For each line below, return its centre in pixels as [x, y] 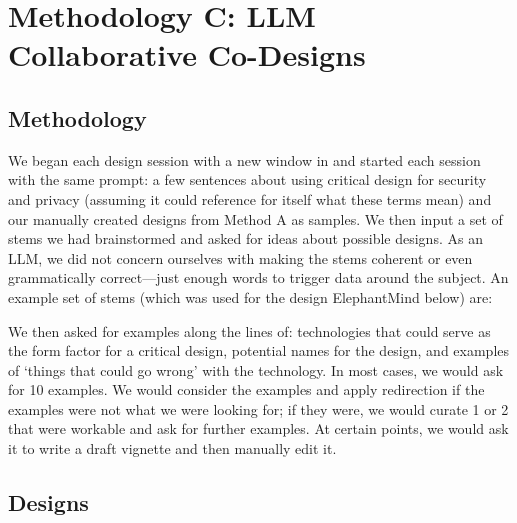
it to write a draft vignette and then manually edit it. [172, 448]
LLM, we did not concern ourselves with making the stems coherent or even [240, 257]
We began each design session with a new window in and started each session [244, 159]
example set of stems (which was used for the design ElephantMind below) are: [250, 296]
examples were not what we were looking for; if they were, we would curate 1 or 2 [258, 408]
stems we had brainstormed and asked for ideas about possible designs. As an [245, 238]
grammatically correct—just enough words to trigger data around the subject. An [258, 277]
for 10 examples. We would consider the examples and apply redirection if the [246, 389]
